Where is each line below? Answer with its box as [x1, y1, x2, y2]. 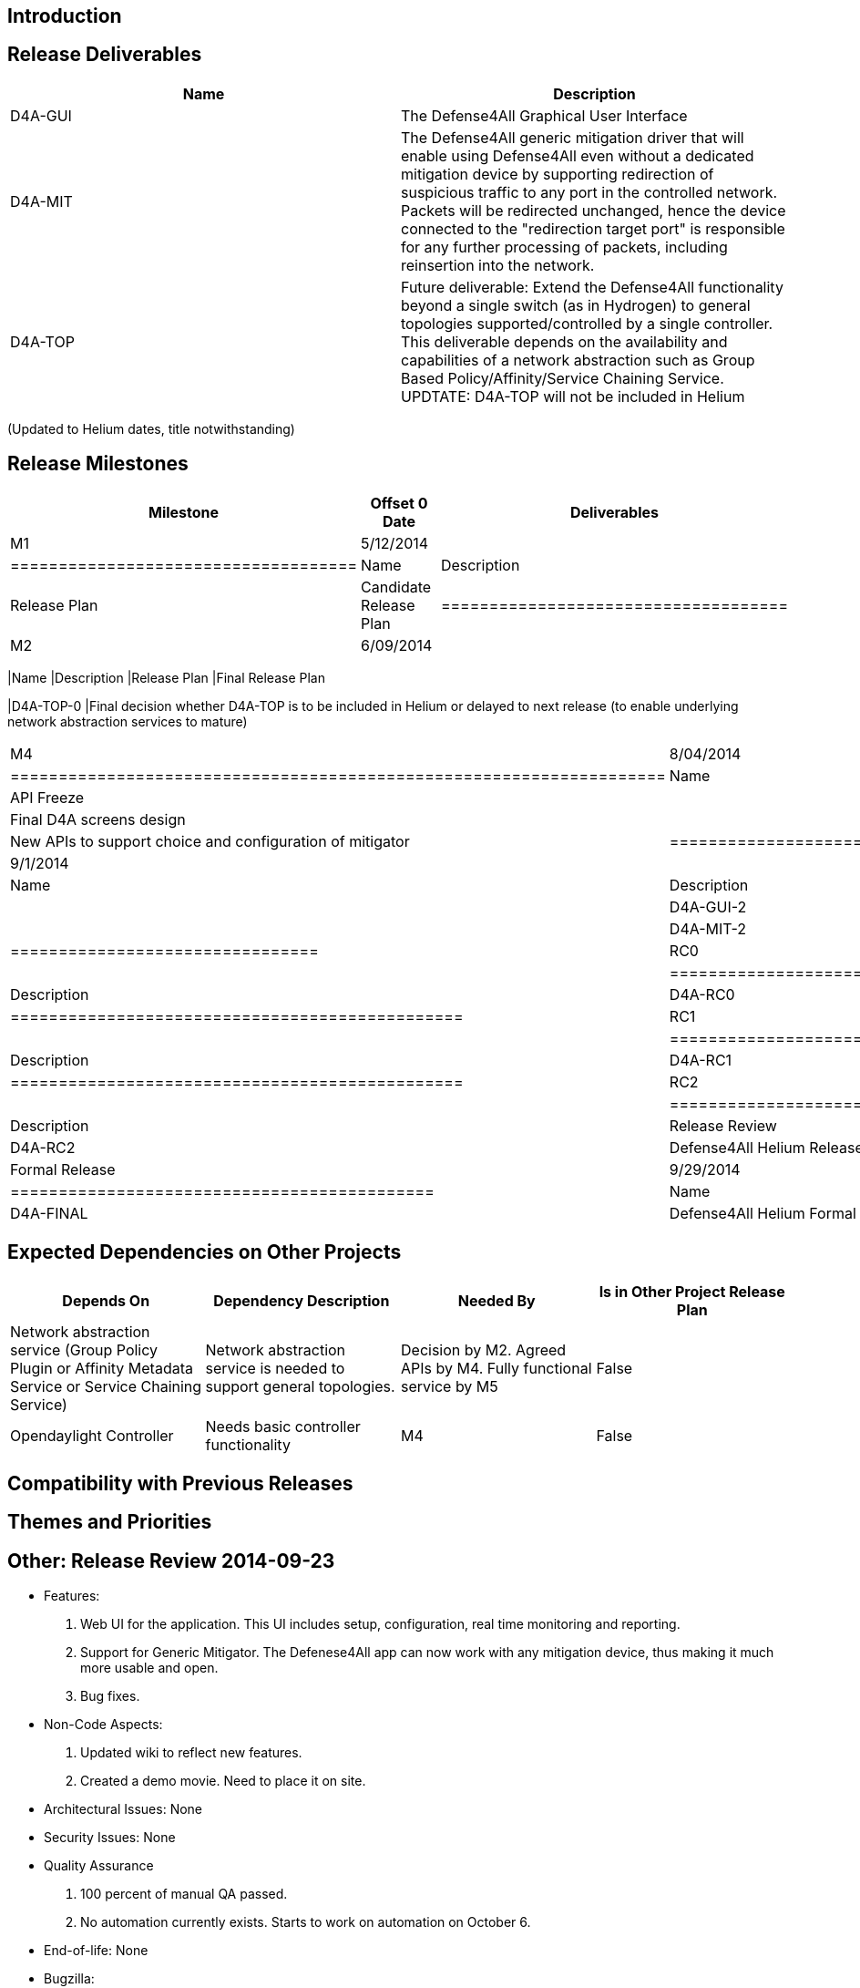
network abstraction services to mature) [7, 713, 248, 729]
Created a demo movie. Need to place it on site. [80, 1773, 366, 1789]
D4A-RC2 [10, 1138, 76, 1157]
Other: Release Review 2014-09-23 [7, 1549, 335, 1572]
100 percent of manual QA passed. [80, 1886, 288, 1902]
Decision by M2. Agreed [401, 1340, 567, 1359]
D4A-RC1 [669, 1050, 732, 1069]
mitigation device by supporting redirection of [401, 164, 714, 183]
